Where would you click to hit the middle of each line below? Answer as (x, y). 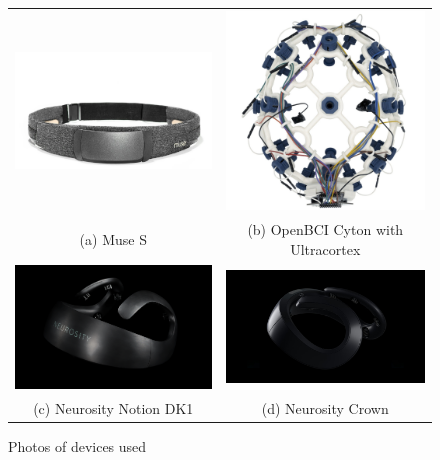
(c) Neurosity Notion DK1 (113, 407)
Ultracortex (325, 248)
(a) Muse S (113, 238)
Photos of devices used (77, 445)
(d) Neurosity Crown (325, 407)
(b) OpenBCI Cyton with (325, 229)
